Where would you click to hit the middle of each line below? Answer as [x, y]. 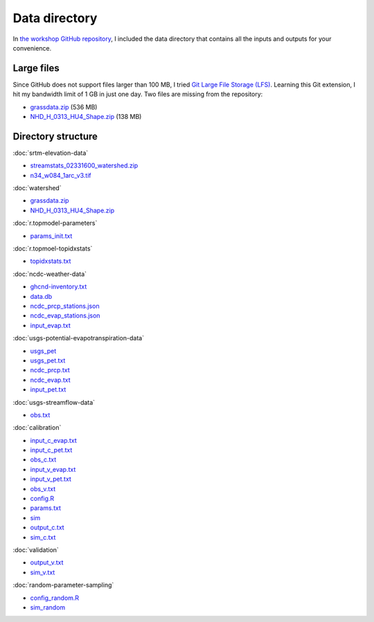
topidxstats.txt [51, 261]
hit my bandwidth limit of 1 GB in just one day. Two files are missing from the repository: [138, 94]
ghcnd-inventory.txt [59, 286]
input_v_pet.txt [51, 479]
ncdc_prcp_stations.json [65, 306]
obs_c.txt [43, 459]
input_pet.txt [48, 390]
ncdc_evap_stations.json [65, 315]
